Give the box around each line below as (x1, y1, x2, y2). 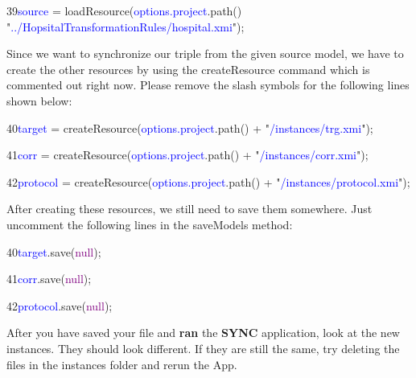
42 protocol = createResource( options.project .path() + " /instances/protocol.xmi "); (6, 173, 410, 190)
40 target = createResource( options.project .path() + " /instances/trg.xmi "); (6, 119, 373, 136)
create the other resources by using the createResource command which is (6, 60, 370, 77)
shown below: (6, 92, 72, 109)
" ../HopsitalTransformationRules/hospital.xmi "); (6, 18, 245, 35)
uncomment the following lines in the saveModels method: (6, 216, 293, 232)
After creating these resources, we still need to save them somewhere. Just (6, 200, 373, 217)
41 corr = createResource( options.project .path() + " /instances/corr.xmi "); (6, 146, 369, 163)
